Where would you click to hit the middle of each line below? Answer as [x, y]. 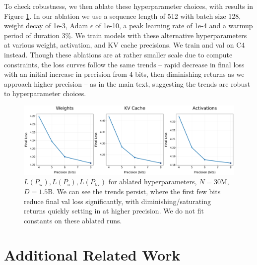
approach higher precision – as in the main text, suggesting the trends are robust [127, 83]
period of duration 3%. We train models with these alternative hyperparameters [126, 35]
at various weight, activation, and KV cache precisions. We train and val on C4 [125, 45]
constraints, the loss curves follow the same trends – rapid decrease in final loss [124, 64]
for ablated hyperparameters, [153, 182]
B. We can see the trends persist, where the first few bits [134, 191]
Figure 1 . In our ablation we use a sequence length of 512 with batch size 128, [123, 16]
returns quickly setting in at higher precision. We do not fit [114, 211]
